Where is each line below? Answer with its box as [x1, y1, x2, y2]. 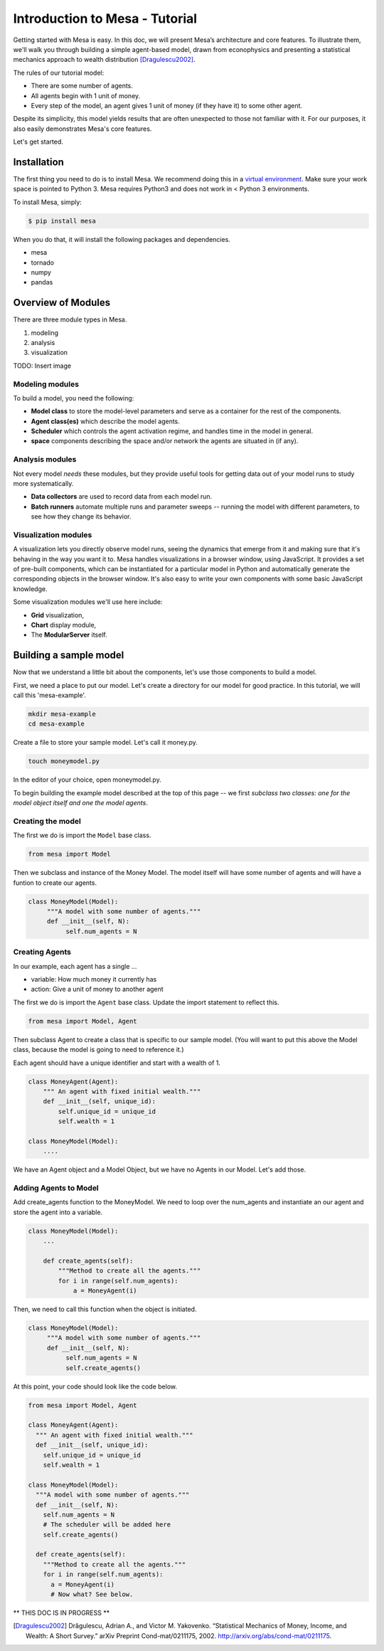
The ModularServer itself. [31, 630, 107, 639]
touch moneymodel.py [28, 758, 100, 765]
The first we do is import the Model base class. [13, 831, 151, 839]
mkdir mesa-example [28, 710, 96, 718]
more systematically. [13, 479, 74, 487]
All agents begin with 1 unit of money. [31, 91, 141, 100]
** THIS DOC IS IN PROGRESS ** [13, 1608, 110, 1617]
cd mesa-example [28, 720, 85, 728]
